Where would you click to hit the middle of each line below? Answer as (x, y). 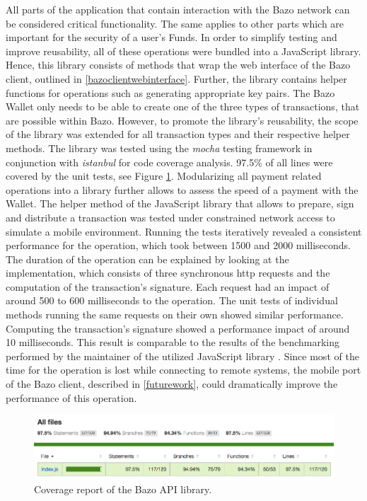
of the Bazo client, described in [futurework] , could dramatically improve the (172, 384)
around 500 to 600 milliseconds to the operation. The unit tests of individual (172, 300)
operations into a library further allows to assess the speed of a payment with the (182, 189)
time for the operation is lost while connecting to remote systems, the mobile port (183, 370)
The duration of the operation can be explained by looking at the (147, 259)
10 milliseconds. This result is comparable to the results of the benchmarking (173, 342)
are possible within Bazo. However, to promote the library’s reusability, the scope (182, 120)
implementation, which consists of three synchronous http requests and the (168, 273)
